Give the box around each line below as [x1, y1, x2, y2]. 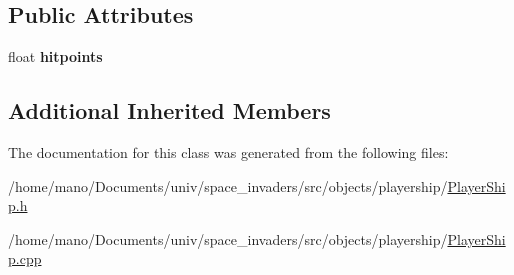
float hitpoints [8, 46, 103, 67]
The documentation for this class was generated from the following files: [8, 142, 449, 162]
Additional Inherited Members [8, 95, 331, 126]
